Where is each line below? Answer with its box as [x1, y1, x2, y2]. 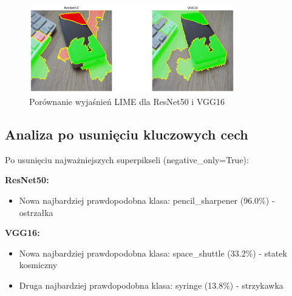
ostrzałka [19, 206, 53, 218]
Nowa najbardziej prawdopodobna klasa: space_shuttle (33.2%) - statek [19, 246, 287, 259]
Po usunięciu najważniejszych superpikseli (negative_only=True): [5, 153, 249, 166]
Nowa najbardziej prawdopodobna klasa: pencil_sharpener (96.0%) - [19, 193, 275, 206]
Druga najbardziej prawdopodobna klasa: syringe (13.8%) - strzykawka [19, 278, 284, 291]
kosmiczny [19, 258, 58, 271]
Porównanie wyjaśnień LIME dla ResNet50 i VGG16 [29, 95, 225, 107]
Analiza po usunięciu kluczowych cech [5, 124, 248, 143]
